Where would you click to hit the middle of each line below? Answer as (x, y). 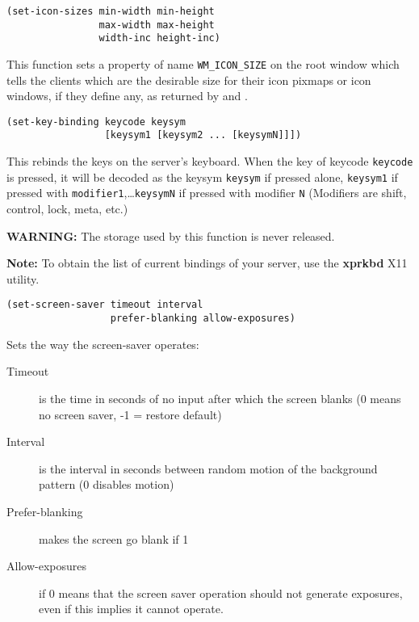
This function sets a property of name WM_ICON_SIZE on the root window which (203, 63)
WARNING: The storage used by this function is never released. (171, 235)
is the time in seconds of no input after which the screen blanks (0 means (220, 398)
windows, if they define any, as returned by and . (127, 96)
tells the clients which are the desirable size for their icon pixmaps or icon (189, 80)
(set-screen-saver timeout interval (105, 305)
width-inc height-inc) (159, 38)
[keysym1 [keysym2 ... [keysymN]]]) (203, 135)
